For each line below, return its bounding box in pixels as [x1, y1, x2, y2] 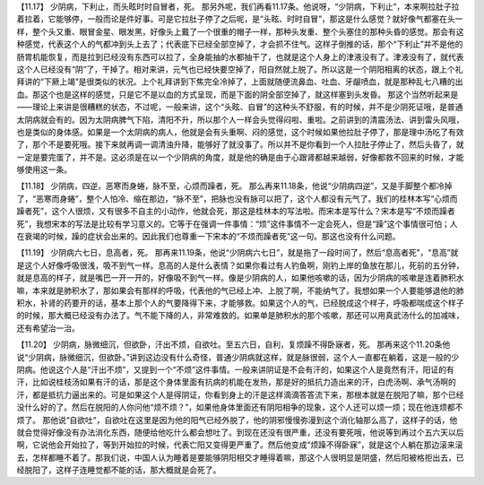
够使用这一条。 [16, 164, 72, 175]
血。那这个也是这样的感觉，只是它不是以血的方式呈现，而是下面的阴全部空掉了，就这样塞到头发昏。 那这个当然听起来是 [16, 89, 459, 100]
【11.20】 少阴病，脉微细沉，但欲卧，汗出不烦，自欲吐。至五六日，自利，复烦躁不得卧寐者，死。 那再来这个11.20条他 [16, 339, 451, 350]
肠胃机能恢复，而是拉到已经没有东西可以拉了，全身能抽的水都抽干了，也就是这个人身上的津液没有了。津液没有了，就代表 [16, 51, 464, 62]
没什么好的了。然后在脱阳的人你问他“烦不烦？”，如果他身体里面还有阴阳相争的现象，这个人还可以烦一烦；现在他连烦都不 [16, 402, 463, 412]
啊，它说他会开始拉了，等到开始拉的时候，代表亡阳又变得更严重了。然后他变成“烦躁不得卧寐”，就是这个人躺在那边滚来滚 [16, 439, 463, 450]
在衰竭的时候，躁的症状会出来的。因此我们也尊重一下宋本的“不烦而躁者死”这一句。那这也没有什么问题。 [16, 231, 401, 242]
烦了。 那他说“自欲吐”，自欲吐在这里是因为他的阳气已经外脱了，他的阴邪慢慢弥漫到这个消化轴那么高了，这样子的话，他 [16, 414, 458, 425]
